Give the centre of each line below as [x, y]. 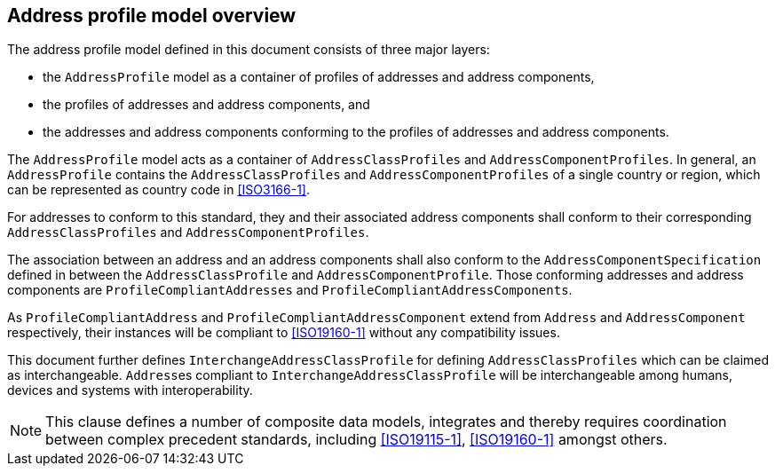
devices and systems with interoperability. [130, 390]
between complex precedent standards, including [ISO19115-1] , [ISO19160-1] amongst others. [356, 440]
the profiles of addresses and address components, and [206, 105]
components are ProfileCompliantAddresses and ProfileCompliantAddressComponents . [290, 290]
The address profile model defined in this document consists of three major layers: [249, 50]
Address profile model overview [152, 16]
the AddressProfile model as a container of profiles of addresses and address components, [319, 77]
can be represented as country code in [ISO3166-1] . [159, 190]
